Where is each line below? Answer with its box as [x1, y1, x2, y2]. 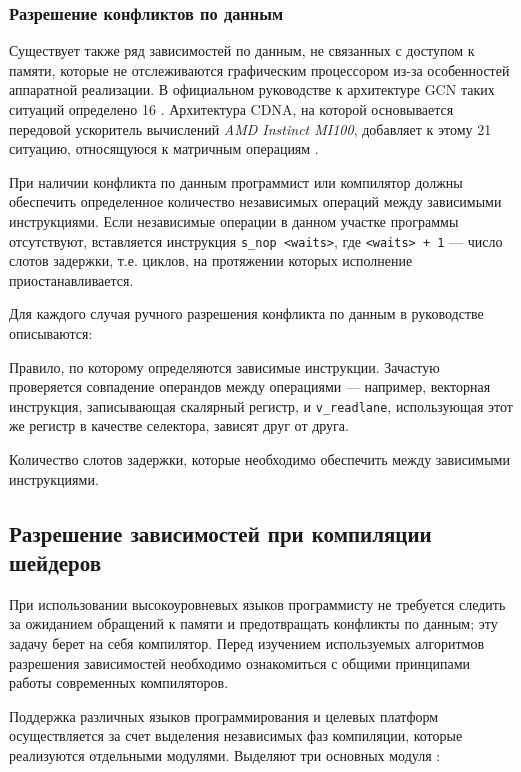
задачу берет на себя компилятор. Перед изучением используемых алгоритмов [9, 633, 485, 653]
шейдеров [9, 547, 102, 577]
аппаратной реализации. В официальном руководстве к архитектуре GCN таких [9, 79, 495, 100]
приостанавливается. [9, 269, 134, 290]
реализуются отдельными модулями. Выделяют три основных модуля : [9, 744, 441, 765]
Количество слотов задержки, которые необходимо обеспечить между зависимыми [9, 449, 510, 470]
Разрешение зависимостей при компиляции [9, 517, 432, 548]
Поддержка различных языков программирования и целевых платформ [9, 705, 439, 726]
